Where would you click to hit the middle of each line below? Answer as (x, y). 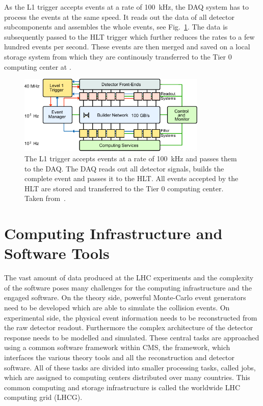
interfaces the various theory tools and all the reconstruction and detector (120, 357)
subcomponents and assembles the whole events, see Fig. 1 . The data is (116, 27)
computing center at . (38, 66)
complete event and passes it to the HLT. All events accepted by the (131, 178)
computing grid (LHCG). (43, 397)
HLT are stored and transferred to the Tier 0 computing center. (124, 188)
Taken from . (45, 198)
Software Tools (57, 253)
